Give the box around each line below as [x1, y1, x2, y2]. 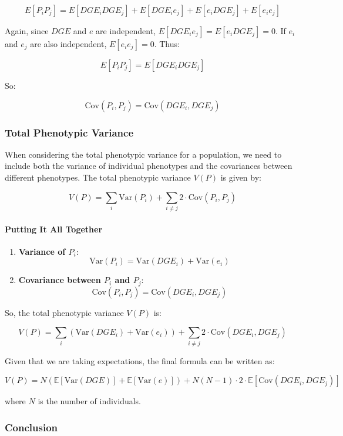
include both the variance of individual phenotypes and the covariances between [5, 159, 292, 172]
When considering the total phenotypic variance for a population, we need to [5, 148, 282, 160]
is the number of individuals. [38, 395, 142, 407]
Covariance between [18, 274, 101, 286]
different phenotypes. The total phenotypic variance [5, 171, 191, 183]
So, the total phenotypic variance [5, 306, 124, 318]
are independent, [96, 25, 156, 36]
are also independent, [30, 38, 107, 49]
